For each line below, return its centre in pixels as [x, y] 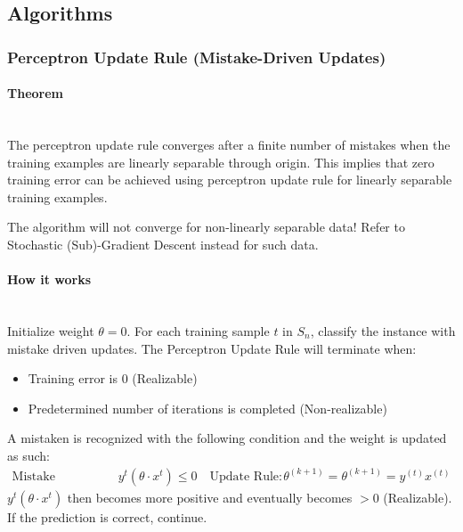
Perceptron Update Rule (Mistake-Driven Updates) [197, 57]
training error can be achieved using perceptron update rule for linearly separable [230, 180]
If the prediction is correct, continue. [107, 517]
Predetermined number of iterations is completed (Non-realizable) [207, 408]
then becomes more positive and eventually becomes [210, 497]
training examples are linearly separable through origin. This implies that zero [221, 162]
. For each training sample [198, 330]
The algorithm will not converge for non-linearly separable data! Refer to [206, 227]
